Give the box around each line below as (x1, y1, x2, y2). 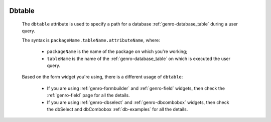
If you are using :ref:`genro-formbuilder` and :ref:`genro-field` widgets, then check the (47, 85, 225, 91)
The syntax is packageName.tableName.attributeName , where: (22, 37, 160, 43)
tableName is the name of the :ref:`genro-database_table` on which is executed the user (47, 55, 231, 61)
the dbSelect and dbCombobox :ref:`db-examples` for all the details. (47, 106, 188, 112)
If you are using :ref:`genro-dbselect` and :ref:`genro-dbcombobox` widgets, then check (47, 99, 229, 105)
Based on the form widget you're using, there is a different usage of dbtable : (22, 74, 183, 80)
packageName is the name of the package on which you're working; (47, 48, 188, 54)
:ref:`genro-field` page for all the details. (47, 92, 130, 98)
